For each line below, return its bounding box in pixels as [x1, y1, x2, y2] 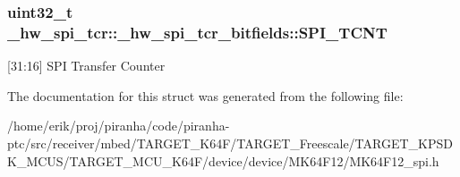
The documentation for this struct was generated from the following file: [7, 86, 404, 105]
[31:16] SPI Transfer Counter [7, 56, 166, 75]
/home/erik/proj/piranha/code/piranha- [7, 116, 230, 135]
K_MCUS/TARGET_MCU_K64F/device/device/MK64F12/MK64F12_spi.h [7, 151, 439, 170]
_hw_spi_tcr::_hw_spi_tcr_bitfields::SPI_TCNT [7, 21, 388, 43]
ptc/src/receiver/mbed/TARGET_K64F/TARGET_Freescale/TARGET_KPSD [7, 133, 453, 152]
